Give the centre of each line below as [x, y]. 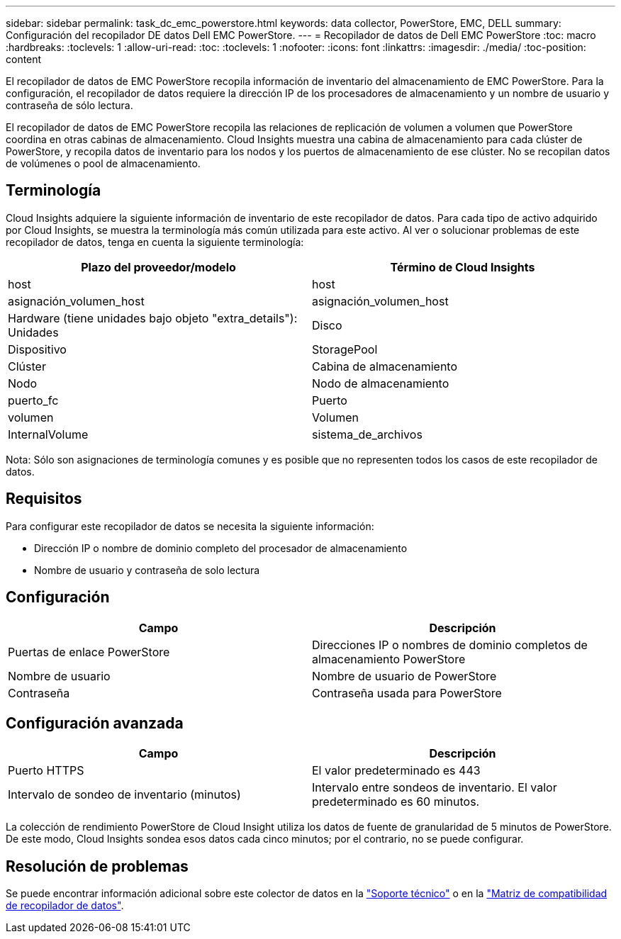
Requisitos [44, 499]
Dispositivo [37, 349]
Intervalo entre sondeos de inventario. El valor [435, 788]
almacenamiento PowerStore [389, 659]
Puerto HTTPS [46, 771]
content [24, 59]
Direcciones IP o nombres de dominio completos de [450, 645]
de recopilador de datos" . [65, 906]
